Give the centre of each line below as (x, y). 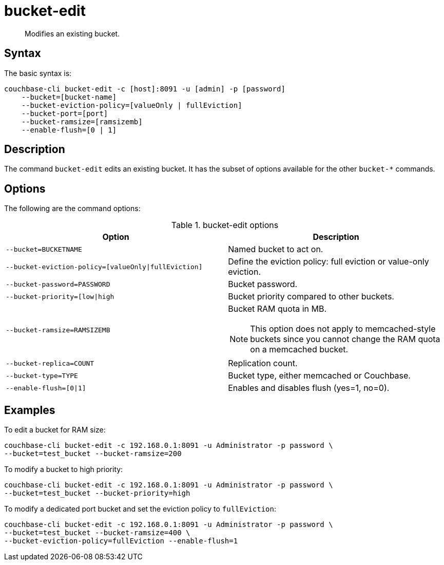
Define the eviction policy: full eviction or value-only (329, 262)
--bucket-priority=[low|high (60, 296)
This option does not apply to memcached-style (343, 329)
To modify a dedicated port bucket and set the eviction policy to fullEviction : (140, 509)
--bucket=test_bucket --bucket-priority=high (97, 493)
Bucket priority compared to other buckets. (311, 297)
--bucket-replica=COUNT (50, 363)
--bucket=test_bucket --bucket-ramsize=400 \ (97, 533)
